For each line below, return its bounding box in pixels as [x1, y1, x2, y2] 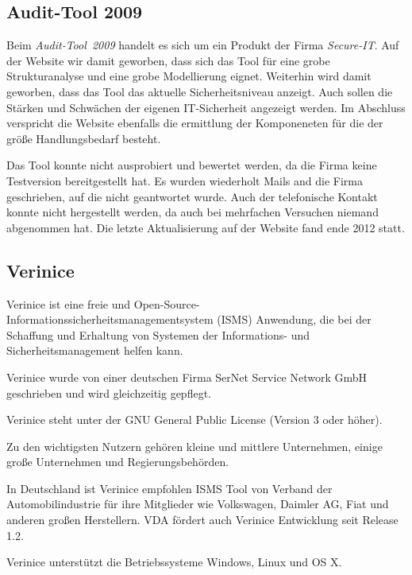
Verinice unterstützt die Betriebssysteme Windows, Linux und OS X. [6, 554, 342, 570]
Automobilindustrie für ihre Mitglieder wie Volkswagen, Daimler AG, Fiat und [6, 495, 389, 512]
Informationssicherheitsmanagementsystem [6, 311, 214, 328]
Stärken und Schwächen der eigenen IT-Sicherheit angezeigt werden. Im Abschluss [6, 99, 406, 115]
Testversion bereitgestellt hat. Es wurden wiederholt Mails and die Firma [6, 172, 363, 188]
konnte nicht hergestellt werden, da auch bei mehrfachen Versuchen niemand [6, 204, 379, 220]
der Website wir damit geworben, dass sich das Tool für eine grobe [6, 52, 330, 68]
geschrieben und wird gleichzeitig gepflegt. [6, 384, 211, 401]
